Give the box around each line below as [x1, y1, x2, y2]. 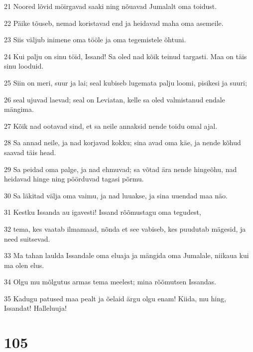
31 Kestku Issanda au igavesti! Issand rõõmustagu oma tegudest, [4, 207, 201, 217]
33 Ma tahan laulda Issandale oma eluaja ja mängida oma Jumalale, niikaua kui [4, 250, 249, 261]
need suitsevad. [4, 233, 50, 244]
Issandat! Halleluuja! [4, 303, 67, 313]
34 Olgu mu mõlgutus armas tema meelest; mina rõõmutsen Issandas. [4, 276, 217, 287]
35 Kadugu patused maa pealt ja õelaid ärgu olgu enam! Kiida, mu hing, [4, 293, 226, 303]
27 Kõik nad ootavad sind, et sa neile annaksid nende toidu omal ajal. [4, 120, 218, 131]
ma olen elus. [4, 260, 44, 270]
